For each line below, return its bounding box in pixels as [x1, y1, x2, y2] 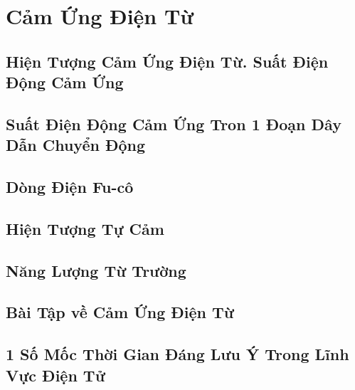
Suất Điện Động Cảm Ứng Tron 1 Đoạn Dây [6, 112, 341, 135]
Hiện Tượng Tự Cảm [6, 217, 164, 239]
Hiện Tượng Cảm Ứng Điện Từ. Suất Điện [6, 50, 329, 72]
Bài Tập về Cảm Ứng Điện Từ [6, 301, 234, 323]
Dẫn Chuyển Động [6, 134, 146, 156]
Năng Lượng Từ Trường [6, 259, 186, 281]
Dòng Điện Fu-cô [6, 176, 134, 198]
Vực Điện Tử [6, 364, 105, 386]
